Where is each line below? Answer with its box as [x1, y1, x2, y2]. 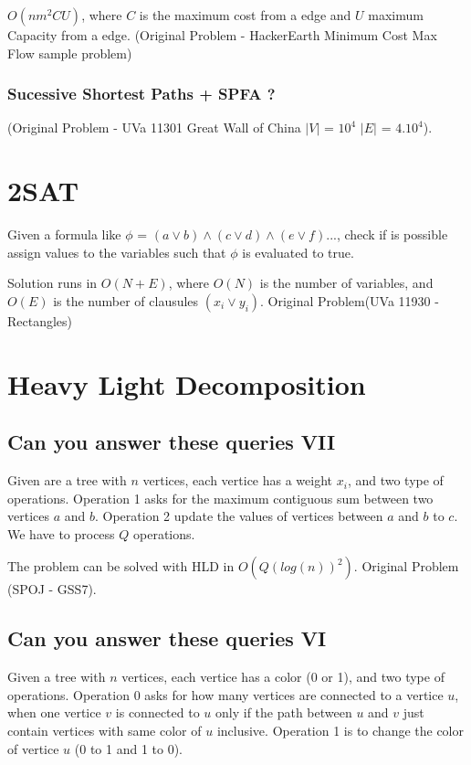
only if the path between [215, 703, 352, 722]
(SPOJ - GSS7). [7, 579, 97, 599]
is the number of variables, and [259, 273, 434, 292]
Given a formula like [7, 225, 121, 244]
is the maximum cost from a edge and [139, 5, 351, 24]
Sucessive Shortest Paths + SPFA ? [7, 82, 276, 105]
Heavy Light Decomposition [7, 365, 366, 402]
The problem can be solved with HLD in [7, 557, 235, 576]
